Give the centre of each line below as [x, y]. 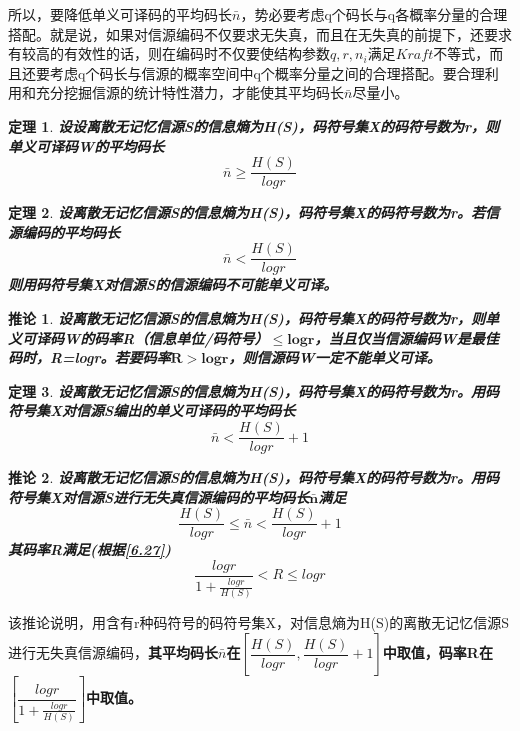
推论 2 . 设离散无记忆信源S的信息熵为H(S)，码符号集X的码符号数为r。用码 [254, 477]
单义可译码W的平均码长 [86, 145]
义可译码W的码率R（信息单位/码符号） [138, 337]
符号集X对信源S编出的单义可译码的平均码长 [152, 410]
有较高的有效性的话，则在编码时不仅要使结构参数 [169, 53]
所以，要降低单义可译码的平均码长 [120, 14]
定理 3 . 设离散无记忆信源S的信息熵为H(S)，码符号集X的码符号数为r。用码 [254, 390]
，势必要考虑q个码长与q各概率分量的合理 [374, 14]
